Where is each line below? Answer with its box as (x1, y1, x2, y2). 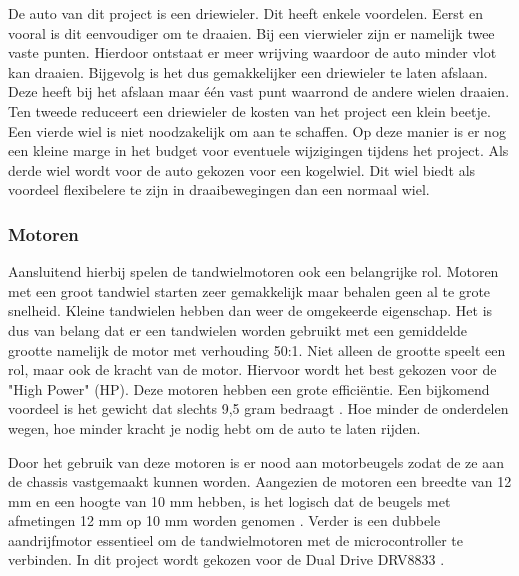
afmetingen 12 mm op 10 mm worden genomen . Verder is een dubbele (8, 510, 441, 531)
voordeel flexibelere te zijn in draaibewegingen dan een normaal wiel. (8, 179, 430, 200)
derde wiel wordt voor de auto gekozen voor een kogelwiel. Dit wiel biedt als (8, 159, 476, 180)
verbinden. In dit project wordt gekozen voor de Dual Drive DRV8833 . (8, 549, 445, 570)
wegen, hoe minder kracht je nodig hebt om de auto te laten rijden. (8, 417, 421, 438)
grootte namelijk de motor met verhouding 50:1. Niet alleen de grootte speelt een (8, 339, 506, 360)
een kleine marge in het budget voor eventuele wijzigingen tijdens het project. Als (8, 140, 509, 161)
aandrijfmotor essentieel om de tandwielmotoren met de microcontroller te (8, 529, 463, 550)
